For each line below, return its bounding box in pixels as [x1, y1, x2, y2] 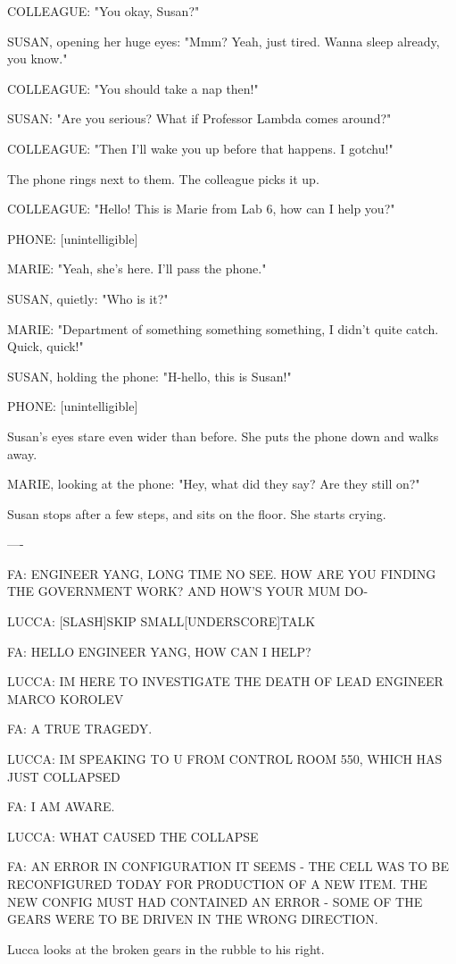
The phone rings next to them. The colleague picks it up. [7, 169, 319, 188]
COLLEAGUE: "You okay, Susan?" [7, 2, 200, 20]
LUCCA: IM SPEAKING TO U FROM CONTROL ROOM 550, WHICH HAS [7, 750, 443, 768]
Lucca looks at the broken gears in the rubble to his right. [7, 939, 325, 958]
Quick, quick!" [7, 337, 84, 356]
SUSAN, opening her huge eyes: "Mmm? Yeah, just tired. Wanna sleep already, [7, 31, 440, 50]
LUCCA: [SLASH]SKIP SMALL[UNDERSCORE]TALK [7, 612, 316, 631]
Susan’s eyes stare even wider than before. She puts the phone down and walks [7, 426, 439, 445]
